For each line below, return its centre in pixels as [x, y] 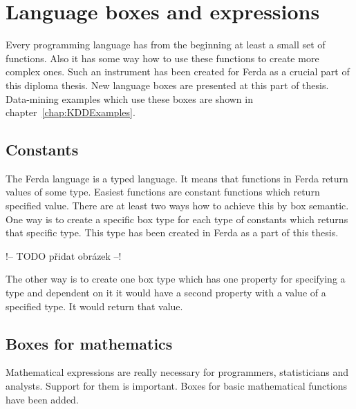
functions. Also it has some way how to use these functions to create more [162, 58]
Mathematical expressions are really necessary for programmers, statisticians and [177, 372]
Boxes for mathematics [89, 343]
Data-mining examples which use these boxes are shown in [129, 98]
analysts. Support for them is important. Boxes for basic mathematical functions [176, 386]
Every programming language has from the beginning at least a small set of [166, 45]
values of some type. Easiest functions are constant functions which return [163, 192]
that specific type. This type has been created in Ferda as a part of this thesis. [172, 232]
